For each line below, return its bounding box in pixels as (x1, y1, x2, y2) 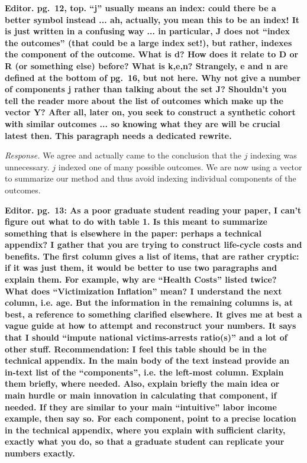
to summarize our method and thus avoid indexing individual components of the (5, 172, 296, 184)
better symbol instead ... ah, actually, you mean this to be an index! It (5, 13, 300, 25)
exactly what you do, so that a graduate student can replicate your (5, 435, 285, 448)
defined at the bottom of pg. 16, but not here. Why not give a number (5, 71, 301, 83)
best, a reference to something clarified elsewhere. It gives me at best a (5, 307, 302, 320)
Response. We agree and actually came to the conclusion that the (5, 149, 241, 161)
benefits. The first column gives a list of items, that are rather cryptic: (5, 250, 299, 262)
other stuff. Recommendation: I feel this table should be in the (5, 342, 267, 355)
